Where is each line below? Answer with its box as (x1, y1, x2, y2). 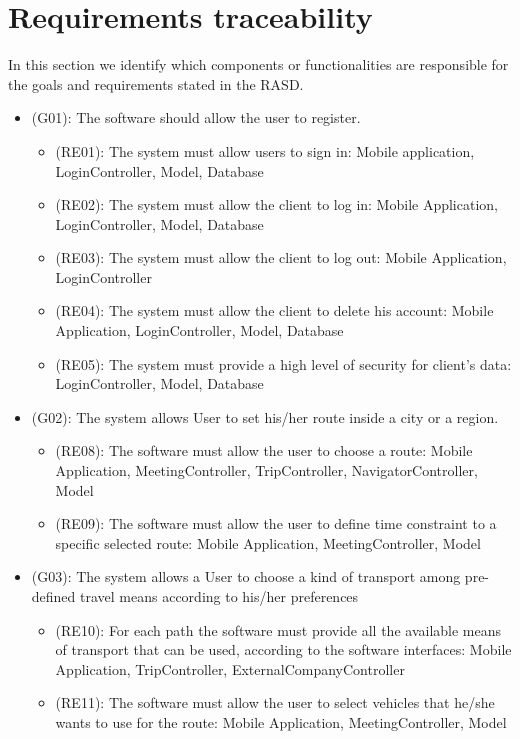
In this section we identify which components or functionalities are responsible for (8, 54, 509, 75)
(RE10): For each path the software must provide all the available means (55, 619, 502, 640)
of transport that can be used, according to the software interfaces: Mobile (55, 639, 512, 660)
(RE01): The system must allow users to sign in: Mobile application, (55, 140, 475, 161)
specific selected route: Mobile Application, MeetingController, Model (55, 532, 481, 553)
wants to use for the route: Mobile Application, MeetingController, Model (55, 711, 507, 732)
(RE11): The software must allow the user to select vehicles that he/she (55, 692, 495, 713)
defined (31, 586, 76, 606)
